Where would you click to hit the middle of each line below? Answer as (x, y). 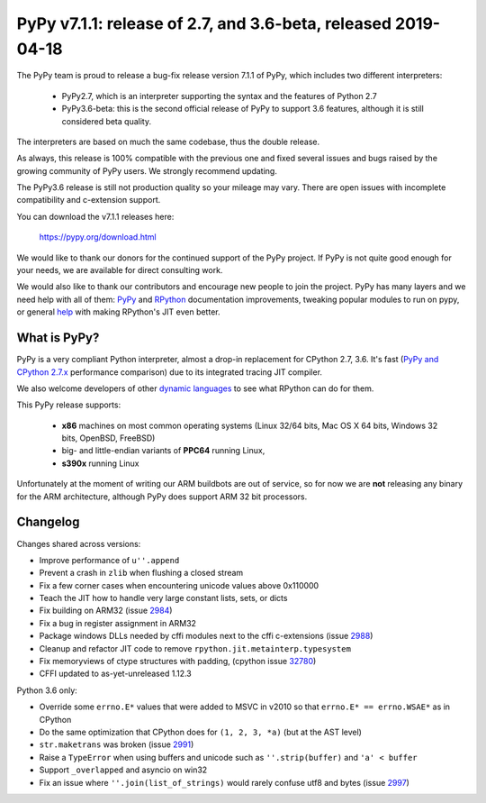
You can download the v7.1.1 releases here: (95, 216)
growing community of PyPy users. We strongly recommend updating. (147, 170)
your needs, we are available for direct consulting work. (120, 270)
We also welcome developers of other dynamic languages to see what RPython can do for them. (195, 388)
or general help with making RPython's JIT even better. (118, 312)
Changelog (48, 522)
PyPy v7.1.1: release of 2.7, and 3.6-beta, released (204, 23)
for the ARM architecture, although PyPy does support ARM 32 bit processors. (162, 497)
